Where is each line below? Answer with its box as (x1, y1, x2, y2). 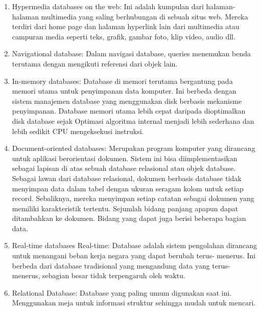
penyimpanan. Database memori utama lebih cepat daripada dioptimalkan (12, 105, 246, 116)
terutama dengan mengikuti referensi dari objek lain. (12, 58, 178, 69)
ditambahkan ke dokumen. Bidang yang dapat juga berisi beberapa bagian (12, 213, 246, 224)
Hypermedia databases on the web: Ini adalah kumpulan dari (12, 1, 204, 11)
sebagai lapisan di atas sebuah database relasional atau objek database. (12, 163, 236, 173)
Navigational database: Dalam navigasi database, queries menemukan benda (12, 48, 251, 59)
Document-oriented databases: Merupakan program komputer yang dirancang (12, 143, 255, 153)
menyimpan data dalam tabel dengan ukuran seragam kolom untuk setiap (12, 183, 244, 193)
